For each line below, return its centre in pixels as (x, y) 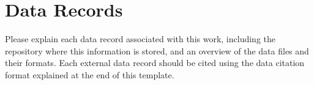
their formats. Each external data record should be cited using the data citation (155, 63)
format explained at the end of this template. (90, 74)
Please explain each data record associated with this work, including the (140, 39)
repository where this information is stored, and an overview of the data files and (157, 50)
